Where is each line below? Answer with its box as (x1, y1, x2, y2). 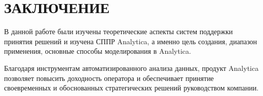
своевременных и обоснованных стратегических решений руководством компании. (4, 82, 259, 93)
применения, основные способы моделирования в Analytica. (4, 46, 191, 56)
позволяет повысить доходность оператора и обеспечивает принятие (4, 72, 214, 83)
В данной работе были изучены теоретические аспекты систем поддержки (4, 26, 233, 37)
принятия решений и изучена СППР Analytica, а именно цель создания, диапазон (4, 36, 257, 46)
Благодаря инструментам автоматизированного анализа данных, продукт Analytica (4, 62, 259, 73)
